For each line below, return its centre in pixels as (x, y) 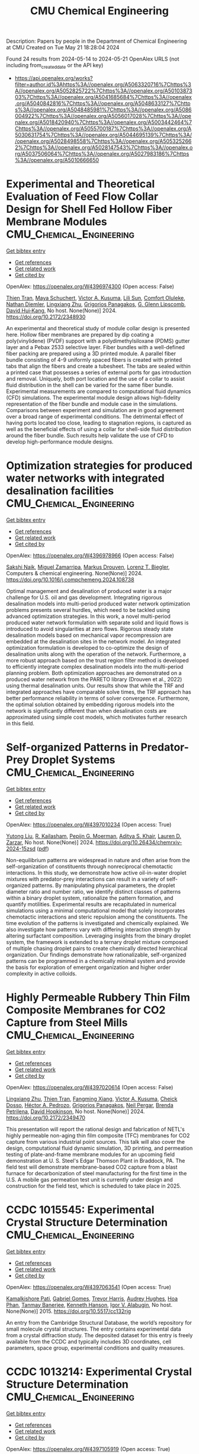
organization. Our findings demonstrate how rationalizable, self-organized (96, 954)
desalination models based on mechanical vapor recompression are (89, 635)
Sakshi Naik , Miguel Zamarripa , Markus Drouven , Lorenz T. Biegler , (88, 567)
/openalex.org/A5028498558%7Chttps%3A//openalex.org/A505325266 (103, 141)
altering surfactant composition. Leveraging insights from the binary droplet (99, 936)
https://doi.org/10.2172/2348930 (46, 317)
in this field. (20, 723)
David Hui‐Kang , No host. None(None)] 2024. (62, 310)
